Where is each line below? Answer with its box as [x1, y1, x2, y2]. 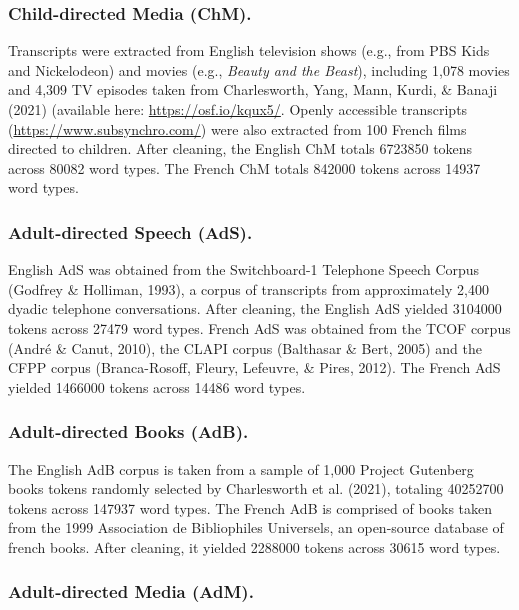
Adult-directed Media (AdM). [8, 579, 254, 604]
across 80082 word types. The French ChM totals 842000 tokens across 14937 [8, 157, 481, 178]
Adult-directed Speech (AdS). [8, 219, 253, 244]
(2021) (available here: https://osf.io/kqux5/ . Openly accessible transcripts [8, 99, 468, 119]
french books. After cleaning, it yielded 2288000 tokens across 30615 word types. [8, 536, 501, 557]
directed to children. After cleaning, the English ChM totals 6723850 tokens [8, 138, 473, 159]
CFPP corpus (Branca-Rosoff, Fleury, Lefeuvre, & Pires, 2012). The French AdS [8, 357, 501, 378]
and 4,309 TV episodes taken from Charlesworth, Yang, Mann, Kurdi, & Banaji [8, 79, 498, 100]
